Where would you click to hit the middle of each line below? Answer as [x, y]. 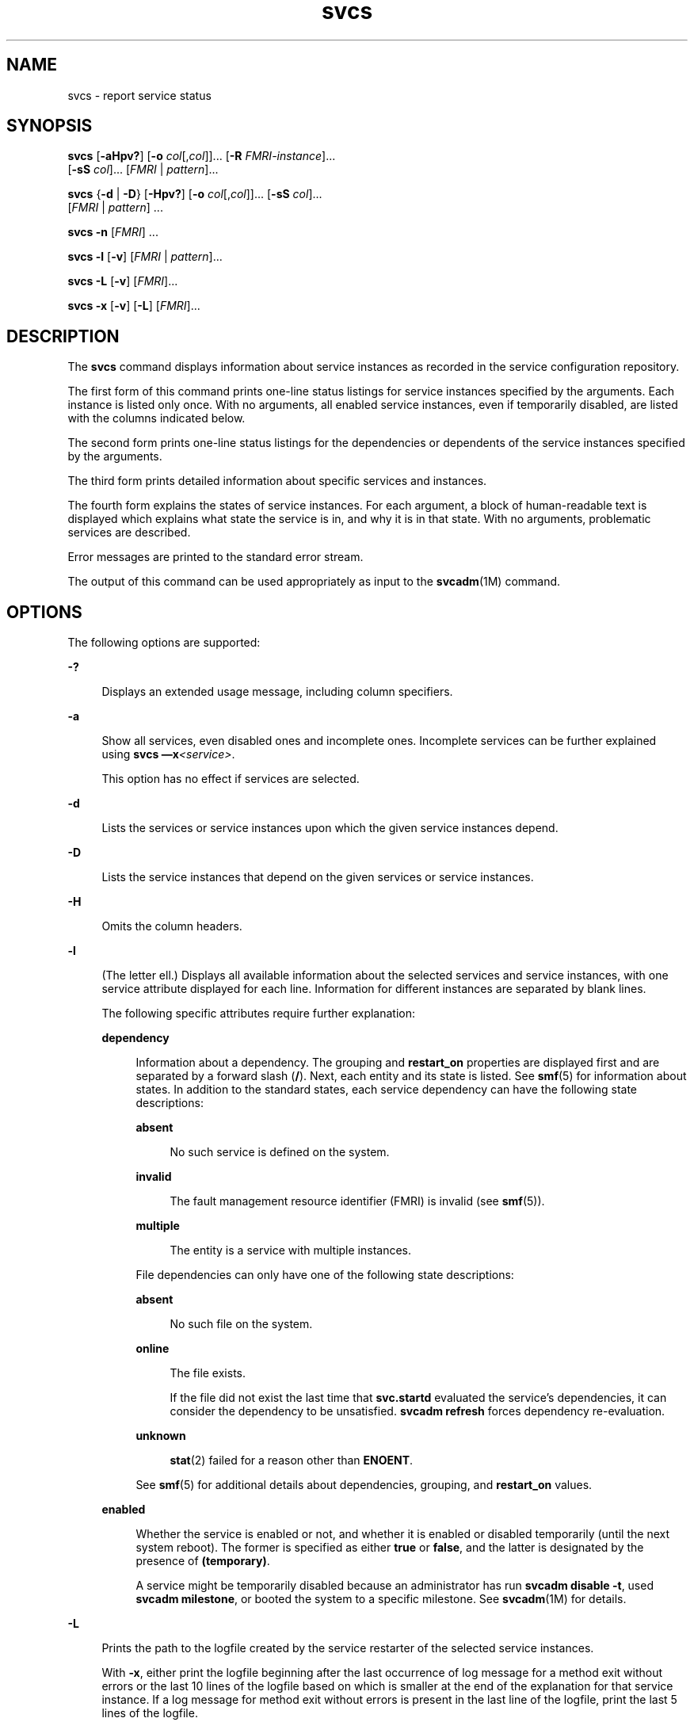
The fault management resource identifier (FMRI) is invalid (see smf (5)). [357, 1201]
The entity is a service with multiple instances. [291, 1250]
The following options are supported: [164, 643]
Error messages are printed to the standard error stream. [215, 557]
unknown [161, 1436]
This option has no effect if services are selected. [231, 779]
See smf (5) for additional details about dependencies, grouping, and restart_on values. [364, 1485]
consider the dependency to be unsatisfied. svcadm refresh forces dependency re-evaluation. [418, 1411]
